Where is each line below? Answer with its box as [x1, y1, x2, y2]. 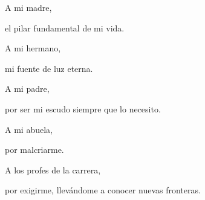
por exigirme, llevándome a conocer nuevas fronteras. [5, 184, 201, 196]
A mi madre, [5, 1, 52, 13]
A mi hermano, [5, 42, 61, 54]
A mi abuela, [5, 123, 53, 135]
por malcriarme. [5, 143, 64, 156]
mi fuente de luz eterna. [5, 62, 93, 74]
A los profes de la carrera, [5, 163, 101, 176]
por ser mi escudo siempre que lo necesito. [5, 102, 161, 115]
